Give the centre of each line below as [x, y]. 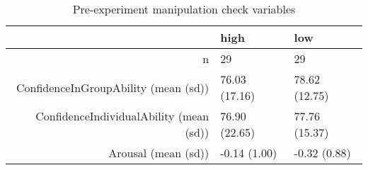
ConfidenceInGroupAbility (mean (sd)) [113, 87]
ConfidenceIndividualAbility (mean [122, 116]
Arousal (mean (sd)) [159, 153]
